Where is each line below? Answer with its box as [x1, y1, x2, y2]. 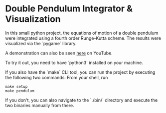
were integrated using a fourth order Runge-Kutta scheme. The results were [5, 35, 161, 41]
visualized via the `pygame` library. [5, 40, 77, 46]
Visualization [5, 13, 61, 25]
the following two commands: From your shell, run [5, 74, 108, 80]
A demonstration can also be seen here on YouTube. [5, 50, 113, 56]
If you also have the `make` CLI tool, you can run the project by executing [5, 69, 156, 75]
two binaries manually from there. [5, 102, 74, 108]
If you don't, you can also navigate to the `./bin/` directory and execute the [5, 97, 158, 103]
